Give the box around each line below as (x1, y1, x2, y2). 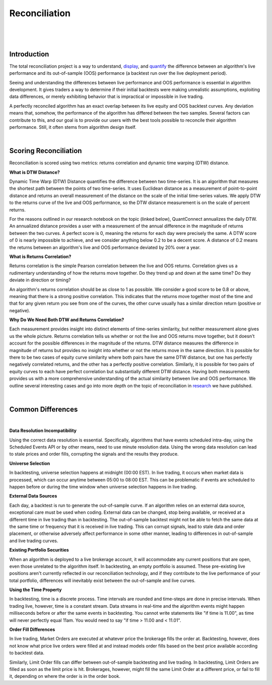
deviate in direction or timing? (9, 277, 71, 283)
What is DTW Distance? (9, 169, 60, 175)
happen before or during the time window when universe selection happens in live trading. (9, 484, 197, 490)
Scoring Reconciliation (9, 146, 82, 155)
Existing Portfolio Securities (9, 547, 69, 553)
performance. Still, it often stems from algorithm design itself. (9, 124, 137, 130)
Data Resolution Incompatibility (9, 427, 77, 434)
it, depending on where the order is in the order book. (9, 673, 121, 679)
